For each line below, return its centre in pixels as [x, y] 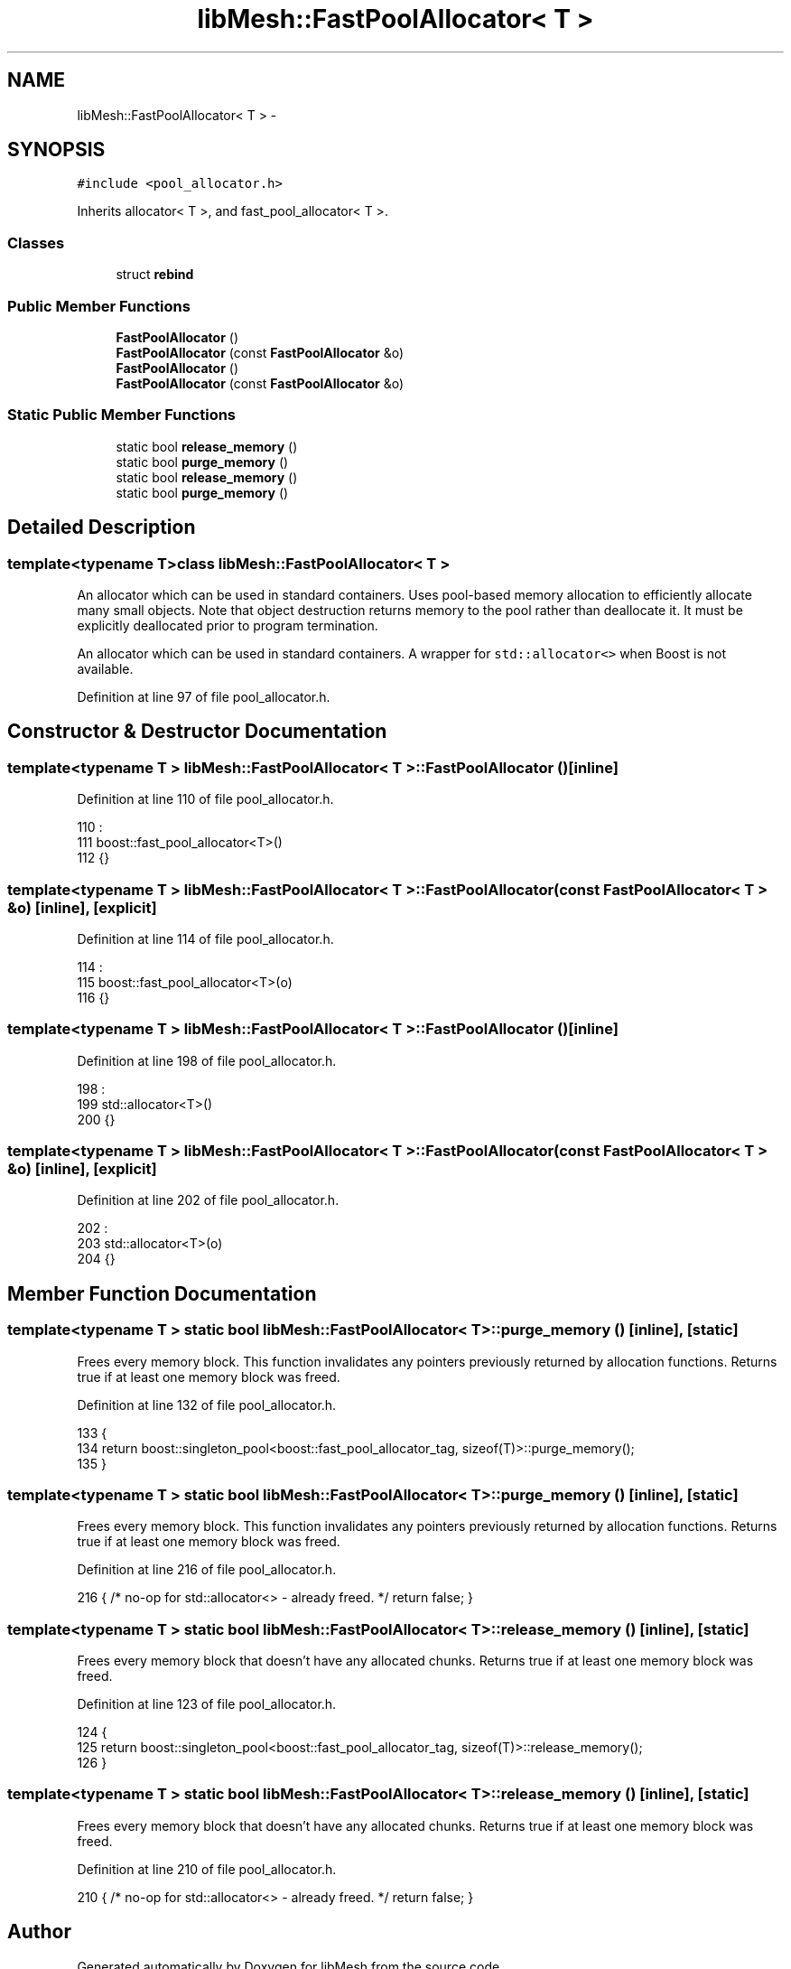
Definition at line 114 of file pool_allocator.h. [205, 938]
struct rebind [155, 275]
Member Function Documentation [162, 1293]
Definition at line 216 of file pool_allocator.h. [207, 1570]
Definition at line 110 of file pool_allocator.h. [205, 799]
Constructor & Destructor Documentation [197, 732]
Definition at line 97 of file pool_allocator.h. [204, 696]
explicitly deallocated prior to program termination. [228, 625]
